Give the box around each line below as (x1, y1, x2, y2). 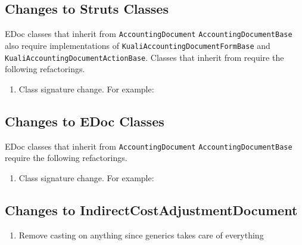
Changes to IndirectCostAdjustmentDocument (5, 200, 298, 219)
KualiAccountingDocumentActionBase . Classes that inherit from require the (5, 51, 284, 63)
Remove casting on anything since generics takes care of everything (18, 228, 264, 241)
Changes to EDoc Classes (5, 111, 164, 130)
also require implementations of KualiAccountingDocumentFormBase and (5, 39, 270, 51)
